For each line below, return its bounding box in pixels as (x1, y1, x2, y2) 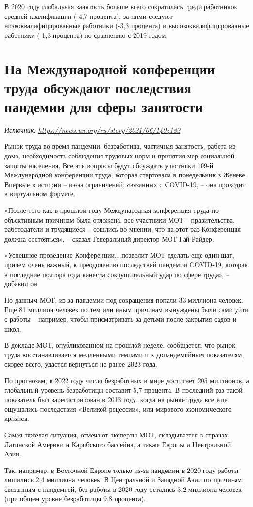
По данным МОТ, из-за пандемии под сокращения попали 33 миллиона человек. (4, 295, 243, 305)
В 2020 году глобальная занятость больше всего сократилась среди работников (4, 1, 237, 11)
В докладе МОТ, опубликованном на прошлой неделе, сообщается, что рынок (4, 340, 236, 350)
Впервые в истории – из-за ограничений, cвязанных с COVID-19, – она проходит (4, 179, 246, 189)
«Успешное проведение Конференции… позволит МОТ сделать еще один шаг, (4, 250, 234, 260)
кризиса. (4, 413, 29, 423)
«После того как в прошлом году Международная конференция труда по (4, 205, 219, 215)
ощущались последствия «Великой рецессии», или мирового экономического (4, 403, 232, 414)
